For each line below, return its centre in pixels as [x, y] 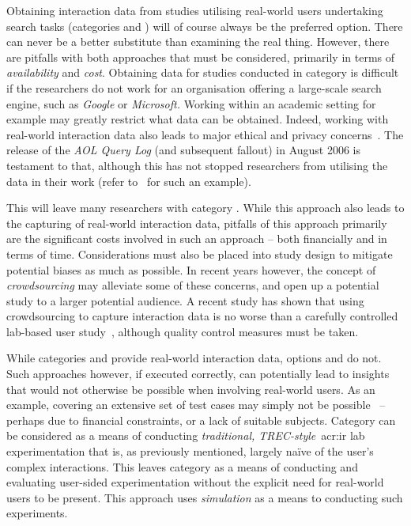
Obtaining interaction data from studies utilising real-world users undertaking [195, 10]
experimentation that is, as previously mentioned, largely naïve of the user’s [190, 451]
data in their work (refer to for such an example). [129, 181]
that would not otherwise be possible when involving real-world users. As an [191, 389]
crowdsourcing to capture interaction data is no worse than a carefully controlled [202, 316]
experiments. [37, 513]
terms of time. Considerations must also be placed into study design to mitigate [200, 254]
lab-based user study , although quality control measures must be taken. [183, 331]
